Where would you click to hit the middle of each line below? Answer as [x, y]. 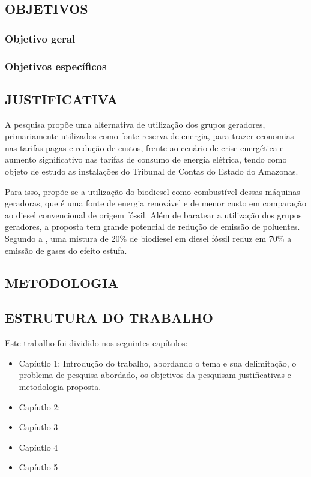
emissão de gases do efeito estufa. [66, 250]
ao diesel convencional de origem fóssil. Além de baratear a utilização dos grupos [153, 214]
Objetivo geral [40, 38]
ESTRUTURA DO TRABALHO [109, 318]
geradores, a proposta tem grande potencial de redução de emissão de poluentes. [152, 226]
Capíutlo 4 [38, 447]
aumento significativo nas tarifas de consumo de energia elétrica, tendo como [146, 159]
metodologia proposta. [60, 386]
